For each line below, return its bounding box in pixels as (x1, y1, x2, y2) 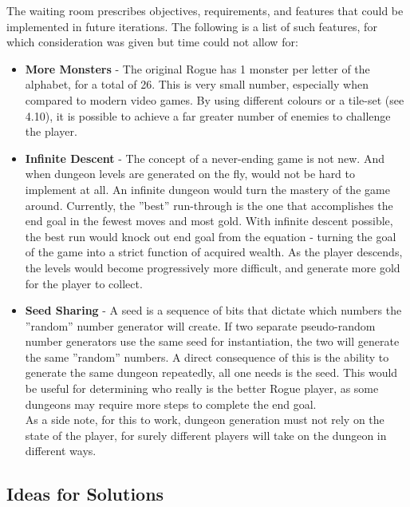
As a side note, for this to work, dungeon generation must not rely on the (25, 411, 384, 428)
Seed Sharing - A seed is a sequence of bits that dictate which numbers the (25, 302, 402, 319)
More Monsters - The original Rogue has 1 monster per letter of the (25, 60, 370, 77)
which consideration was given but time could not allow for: (6, 34, 298, 50)
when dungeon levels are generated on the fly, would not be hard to (25, 165, 356, 182)
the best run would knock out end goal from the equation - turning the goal (25, 228, 396, 244)
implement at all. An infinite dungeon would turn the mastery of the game (25, 180, 390, 197)
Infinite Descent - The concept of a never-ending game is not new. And (25, 149, 384, 166)
